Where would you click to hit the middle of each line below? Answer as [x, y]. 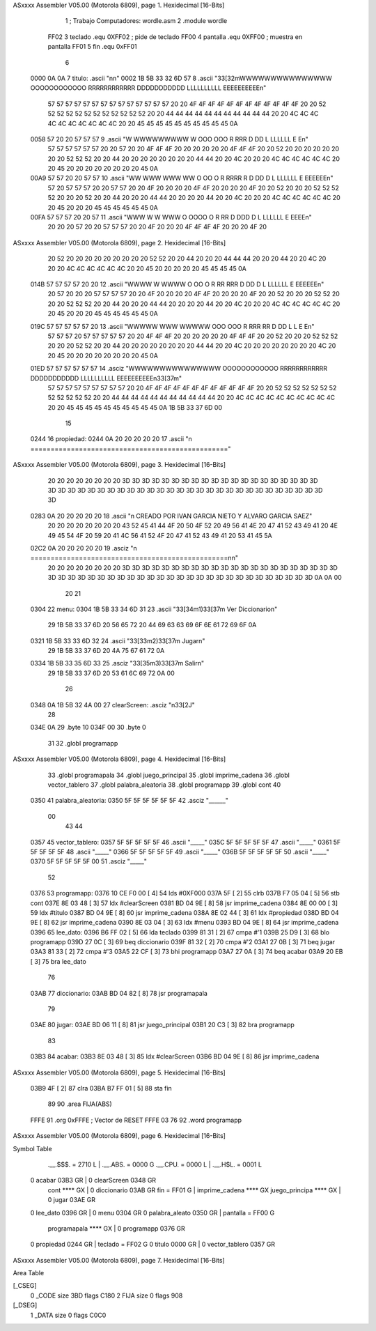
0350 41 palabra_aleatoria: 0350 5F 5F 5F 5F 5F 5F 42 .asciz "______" [130, 801]
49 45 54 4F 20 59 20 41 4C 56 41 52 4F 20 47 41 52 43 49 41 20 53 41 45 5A [160, 535]
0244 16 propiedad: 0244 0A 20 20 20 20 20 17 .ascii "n [111, 439]
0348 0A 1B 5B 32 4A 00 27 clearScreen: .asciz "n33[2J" [112, 705]
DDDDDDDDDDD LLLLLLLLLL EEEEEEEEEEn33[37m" [106, 378]
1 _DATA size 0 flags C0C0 [68, 1315]
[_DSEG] [25, 1305]
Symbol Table [32, 1148]
